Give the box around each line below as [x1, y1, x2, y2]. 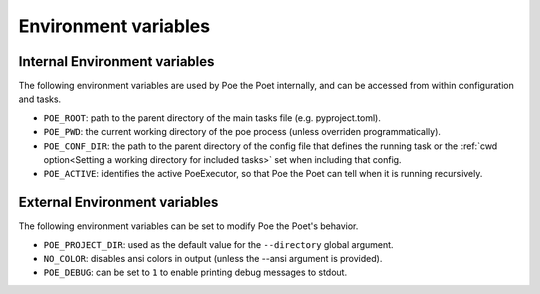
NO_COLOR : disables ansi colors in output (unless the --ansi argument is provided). [43, 253, 383, 265]
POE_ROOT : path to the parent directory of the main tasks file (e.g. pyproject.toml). [43, 111, 382, 124]
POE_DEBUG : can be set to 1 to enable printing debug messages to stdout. [43, 266, 348, 279]
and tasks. [18, 93, 62, 105]
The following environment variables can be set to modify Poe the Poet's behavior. [18, 220, 359, 232]
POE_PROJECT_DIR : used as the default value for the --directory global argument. [43, 238, 394, 250]
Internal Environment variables [18, 53, 215, 70]
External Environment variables [18, 194, 219, 211]
